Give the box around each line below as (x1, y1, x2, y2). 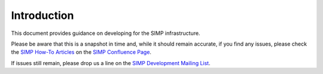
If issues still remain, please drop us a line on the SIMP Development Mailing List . (11, 59, 211, 66)
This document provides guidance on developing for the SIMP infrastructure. (11, 30, 200, 37)
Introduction (11, 9, 74, 22)
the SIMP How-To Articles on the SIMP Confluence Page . (11, 49, 152, 56)
